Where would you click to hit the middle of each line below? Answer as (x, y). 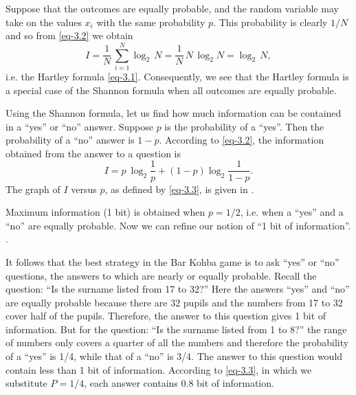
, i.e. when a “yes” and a (292, 212)
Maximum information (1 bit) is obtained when (105, 212)
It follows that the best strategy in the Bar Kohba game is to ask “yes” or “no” (173, 261)
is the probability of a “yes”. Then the (244, 126)
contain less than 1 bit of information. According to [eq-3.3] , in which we (159, 369)
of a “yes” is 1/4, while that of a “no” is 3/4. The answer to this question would (174, 356)
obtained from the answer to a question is (93, 153)
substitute (26, 383)
